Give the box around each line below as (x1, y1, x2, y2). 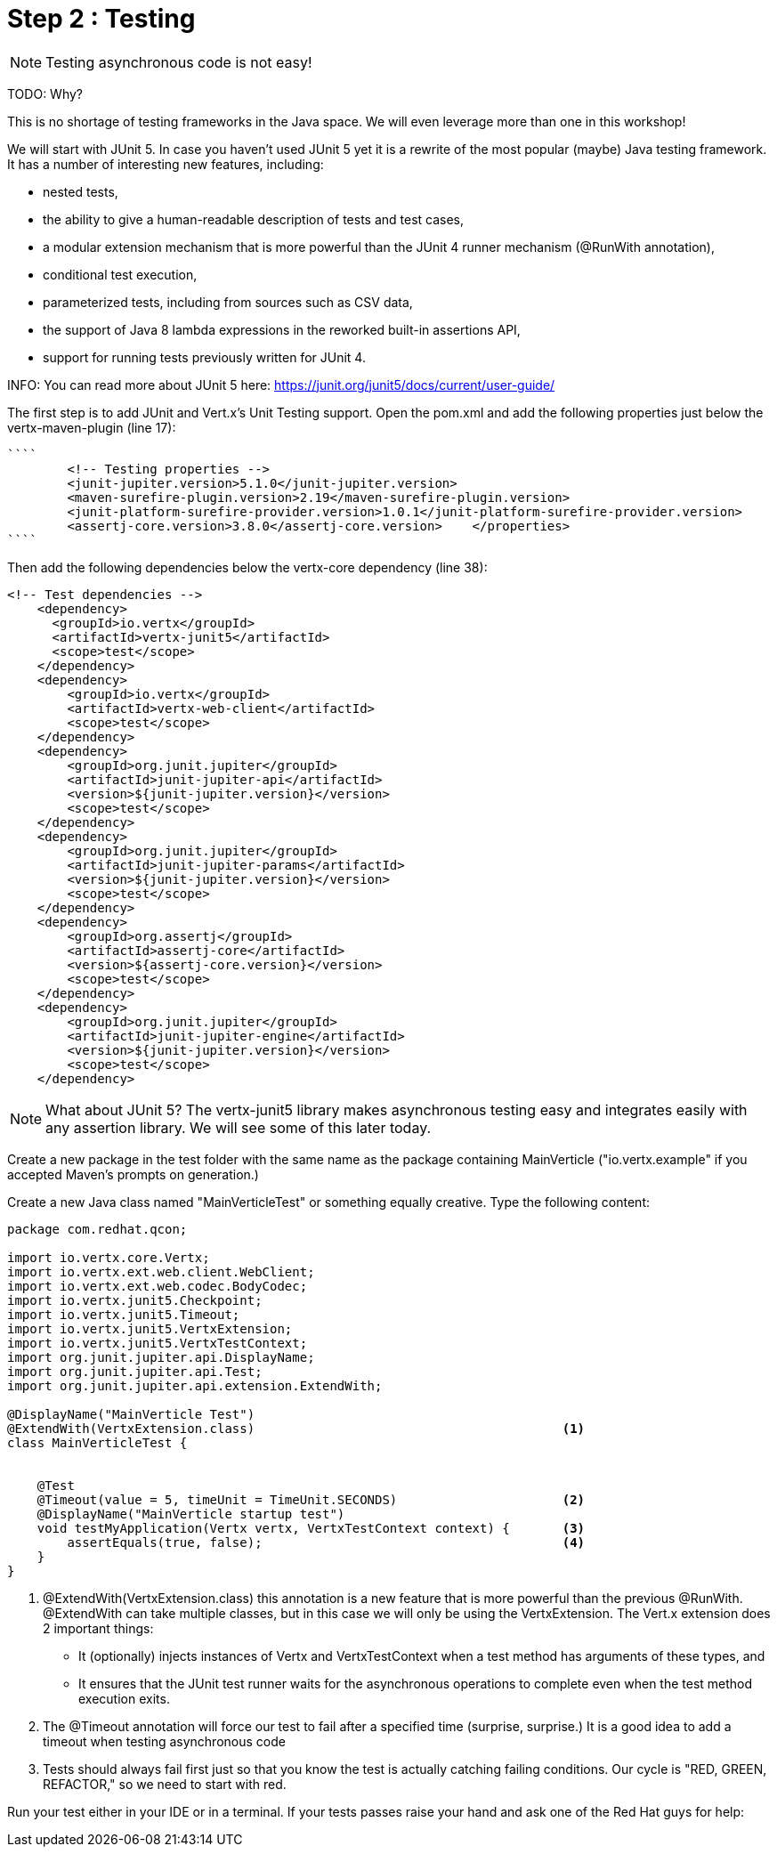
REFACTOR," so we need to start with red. (43, 1776, 287, 1792)
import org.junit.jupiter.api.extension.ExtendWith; (7, 1378, 383, 1393)
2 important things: (43, 1620, 154, 1636)
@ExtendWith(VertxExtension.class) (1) (7, 1421, 586, 1436)
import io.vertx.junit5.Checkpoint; (7, 1292, 263, 1308)
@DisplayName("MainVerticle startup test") (36, 1506, 345, 1521)
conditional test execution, (43, 266, 198, 282)
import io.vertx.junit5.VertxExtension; (7, 1321, 293, 1336)
